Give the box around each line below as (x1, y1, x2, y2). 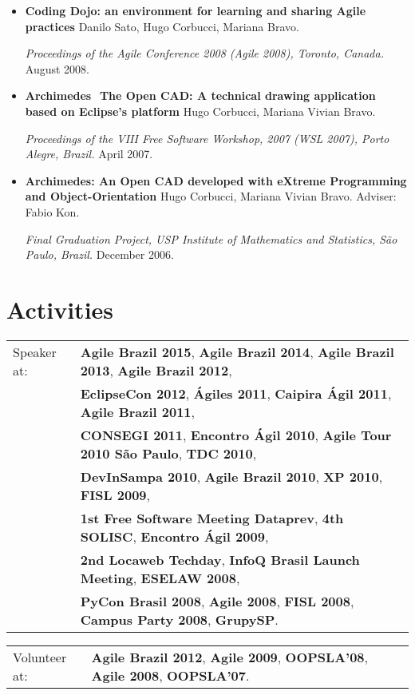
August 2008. (25, 60, 89, 77)
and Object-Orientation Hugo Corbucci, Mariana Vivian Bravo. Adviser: (25, 188, 397, 205)
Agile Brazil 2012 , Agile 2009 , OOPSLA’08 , (91, 647, 368, 666)
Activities (6, 292, 114, 325)
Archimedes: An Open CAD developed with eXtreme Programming (25, 172, 407, 189)
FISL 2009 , (80, 485, 151, 504)
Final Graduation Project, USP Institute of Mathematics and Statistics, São (25, 230, 397, 247)
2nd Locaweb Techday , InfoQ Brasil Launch (80, 550, 360, 569)
